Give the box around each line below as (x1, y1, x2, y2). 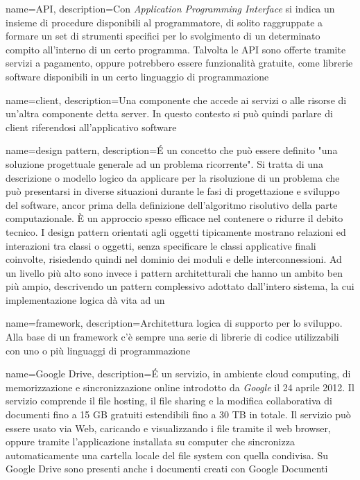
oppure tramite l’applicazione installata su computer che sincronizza (6, 434, 295, 449)
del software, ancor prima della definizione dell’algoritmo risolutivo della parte (6, 197, 338, 212)
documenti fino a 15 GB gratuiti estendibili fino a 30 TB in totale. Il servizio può (6, 407, 351, 422)
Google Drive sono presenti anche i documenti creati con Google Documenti (6, 461, 328, 476)
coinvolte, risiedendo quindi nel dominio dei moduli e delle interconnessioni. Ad (6, 252, 342, 266)
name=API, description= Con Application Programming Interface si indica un (6, 1, 335, 15)
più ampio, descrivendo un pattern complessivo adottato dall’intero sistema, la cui (6, 279, 354, 293)
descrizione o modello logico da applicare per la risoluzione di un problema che (6, 170, 340, 185)
